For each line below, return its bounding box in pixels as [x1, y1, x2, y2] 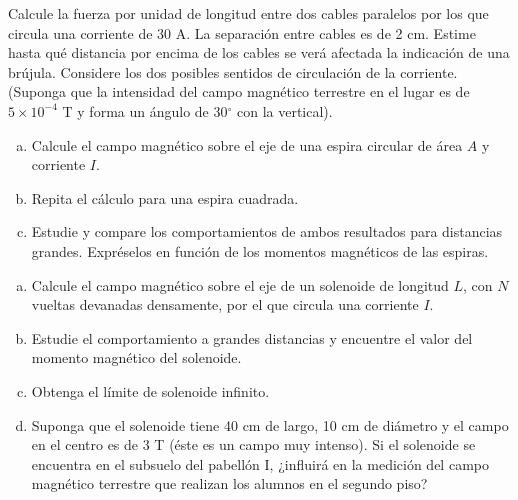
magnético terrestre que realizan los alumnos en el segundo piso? [31, 473, 428, 494]
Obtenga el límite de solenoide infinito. [31, 380, 270, 401]
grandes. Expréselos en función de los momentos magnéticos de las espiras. [31, 240, 489, 261]
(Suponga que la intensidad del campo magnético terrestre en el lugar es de [8, 81, 470, 102]
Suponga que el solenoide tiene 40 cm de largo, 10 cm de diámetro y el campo [31, 414, 509, 435]
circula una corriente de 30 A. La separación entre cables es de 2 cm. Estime [8, 22, 476, 43]
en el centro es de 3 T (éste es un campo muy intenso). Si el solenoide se [31, 434, 476, 455]
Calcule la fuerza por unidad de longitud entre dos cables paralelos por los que [8, 3, 489, 23]
